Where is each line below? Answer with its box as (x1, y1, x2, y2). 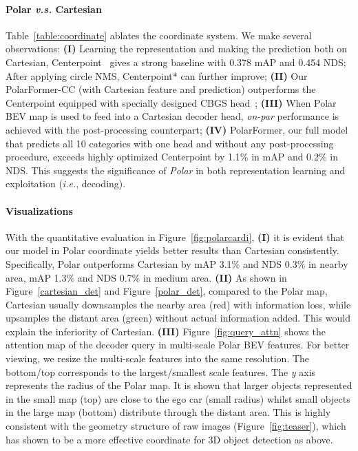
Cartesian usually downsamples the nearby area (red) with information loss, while (6, 297, 351, 311)
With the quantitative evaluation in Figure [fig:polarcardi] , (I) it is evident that (6, 229, 345, 244)
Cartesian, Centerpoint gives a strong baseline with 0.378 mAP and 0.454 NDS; (6, 54, 346, 69)
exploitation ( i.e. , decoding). (6, 176, 126, 191)
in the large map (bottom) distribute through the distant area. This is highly (6, 405, 331, 419)
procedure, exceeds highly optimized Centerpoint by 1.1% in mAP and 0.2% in (6, 149, 339, 164)
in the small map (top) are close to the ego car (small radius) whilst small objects (6, 391, 350, 406)
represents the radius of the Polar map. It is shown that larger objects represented (6, 378, 352, 392)
